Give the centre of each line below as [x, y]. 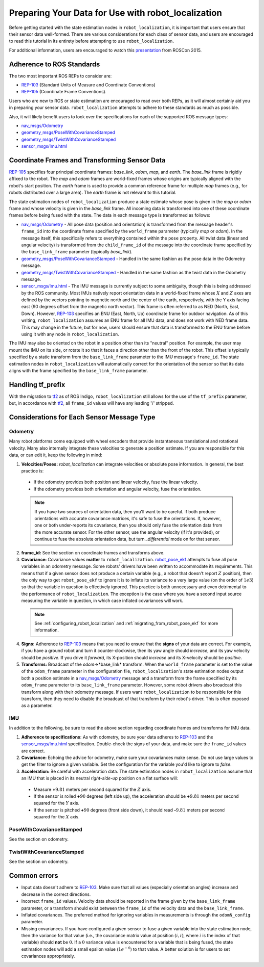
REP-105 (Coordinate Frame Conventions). [64, 92]
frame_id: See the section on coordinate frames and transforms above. [93, 552]
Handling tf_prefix [37, 384]
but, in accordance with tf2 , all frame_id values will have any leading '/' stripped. [91, 403]
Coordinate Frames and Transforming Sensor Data [87, 160]
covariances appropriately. [48, 956]
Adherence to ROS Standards [55, 64]
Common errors [34, 876]
